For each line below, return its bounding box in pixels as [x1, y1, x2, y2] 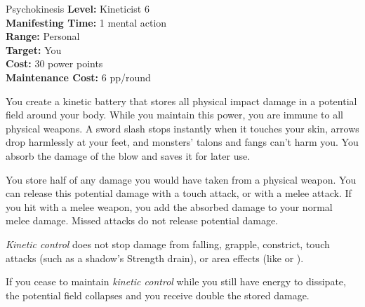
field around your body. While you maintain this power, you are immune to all [6, 107, 343, 122]
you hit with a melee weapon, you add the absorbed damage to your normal [6, 199, 333, 214]
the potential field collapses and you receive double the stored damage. [6, 287, 310, 302]
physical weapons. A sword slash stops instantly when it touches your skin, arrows [6, 121, 359, 135]
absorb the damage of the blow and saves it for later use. [6, 148, 251, 163]
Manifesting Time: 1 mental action [6, 15, 167, 29]
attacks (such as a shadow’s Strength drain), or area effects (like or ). [6, 250, 304, 265]
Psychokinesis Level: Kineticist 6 [6, 1, 150, 15]
